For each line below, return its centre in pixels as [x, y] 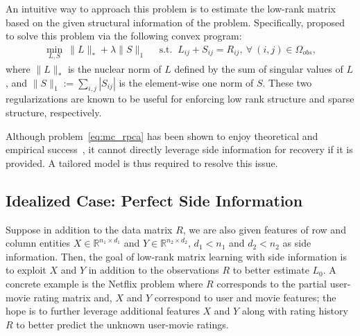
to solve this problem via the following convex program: [124, 36]
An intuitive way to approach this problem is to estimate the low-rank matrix [171, 8]
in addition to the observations [154, 270]
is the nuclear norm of [114, 69]
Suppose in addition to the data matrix [89, 229]
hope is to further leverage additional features [103, 311]
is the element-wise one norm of [186, 82]
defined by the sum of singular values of [259, 69]
